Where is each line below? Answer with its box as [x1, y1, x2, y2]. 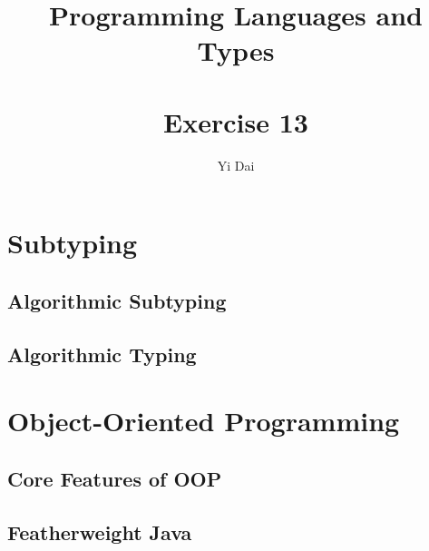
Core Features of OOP [7, 464, 222, 492]
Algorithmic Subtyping [7, 286, 227, 314]
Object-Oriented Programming [7, 402, 400, 439]
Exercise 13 [163, 103, 308, 140]
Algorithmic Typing [7, 339, 197, 368]
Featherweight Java [7, 517, 192, 546]
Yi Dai [217, 155, 255, 174]
